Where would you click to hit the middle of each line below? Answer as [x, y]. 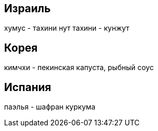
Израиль [27, 8]
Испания [28, 87]
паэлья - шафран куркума [50, 107]
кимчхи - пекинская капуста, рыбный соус [79, 68]
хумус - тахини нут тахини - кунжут [67, 28]
